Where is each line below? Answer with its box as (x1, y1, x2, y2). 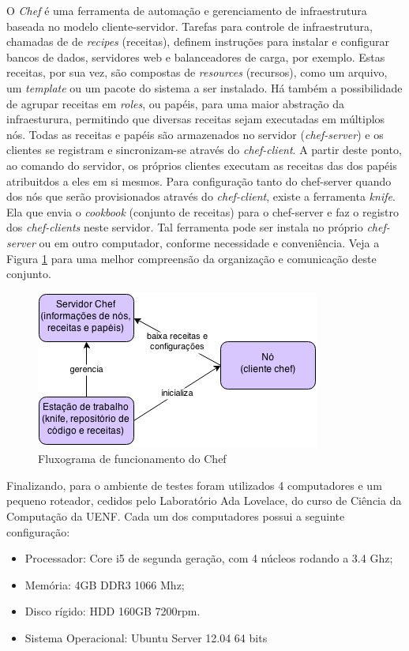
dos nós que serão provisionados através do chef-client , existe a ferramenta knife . (6, 188, 396, 205)
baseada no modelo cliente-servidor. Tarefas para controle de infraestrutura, (6, 17, 373, 34)
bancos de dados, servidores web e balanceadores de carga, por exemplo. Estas (6, 48, 385, 65)
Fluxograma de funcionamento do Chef (38, 450, 227, 467)
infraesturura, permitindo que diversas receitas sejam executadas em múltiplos (6, 111, 385, 127)
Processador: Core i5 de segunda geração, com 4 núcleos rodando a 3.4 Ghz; (24, 550, 393, 566)
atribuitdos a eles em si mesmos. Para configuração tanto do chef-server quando (6, 172, 392, 189)
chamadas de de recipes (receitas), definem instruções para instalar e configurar (6, 33, 389, 50)
